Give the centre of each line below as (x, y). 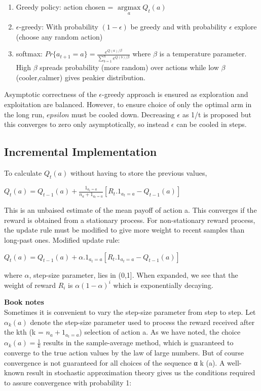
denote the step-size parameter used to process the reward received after (142, 322)
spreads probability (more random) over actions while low (129, 67)
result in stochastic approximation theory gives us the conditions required (141, 372)
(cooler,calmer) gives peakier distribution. (81, 77)
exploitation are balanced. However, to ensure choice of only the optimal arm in (128, 104)
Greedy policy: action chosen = (65, 7)
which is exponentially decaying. (163, 285)
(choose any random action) (59, 36)
